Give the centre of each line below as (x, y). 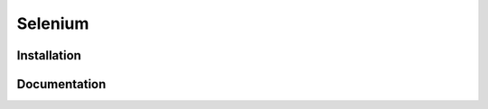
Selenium (53, 23)
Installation (49, 55)
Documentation (61, 84)
